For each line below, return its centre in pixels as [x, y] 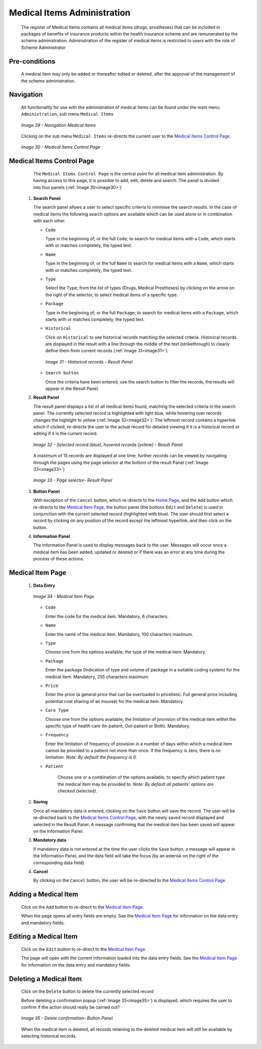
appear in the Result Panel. [72, 389]
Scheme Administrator [43, 47]
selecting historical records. [49, 1036]
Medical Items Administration [70, 13]
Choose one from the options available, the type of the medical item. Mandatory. [126, 652]
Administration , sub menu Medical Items [67, 114]
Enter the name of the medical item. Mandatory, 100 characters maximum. [119, 634]
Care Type [57, 710]
